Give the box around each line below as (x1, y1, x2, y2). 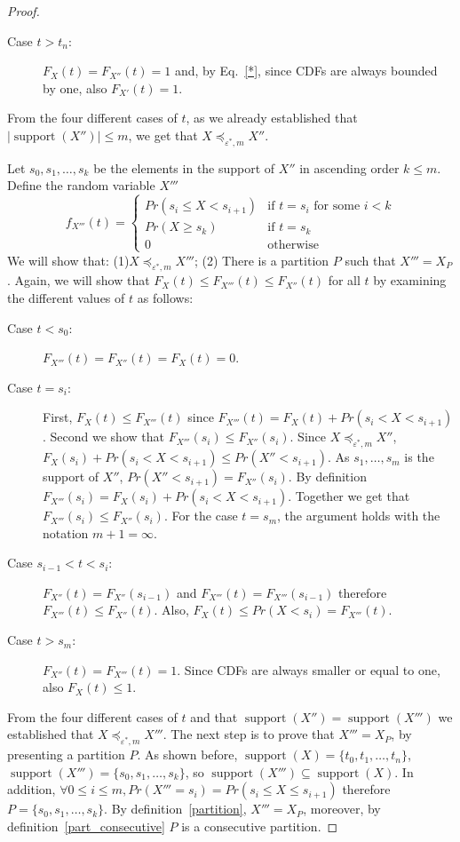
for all (328, 271, 361, 290)
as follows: (137, 288, 194, 306)
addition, (7, 780, 56, 798)
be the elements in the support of (93, 158, 275, 177)
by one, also (43, 78, 107, 97)
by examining (373, 271, 447, 290)
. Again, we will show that (7, 271, 150, 290)
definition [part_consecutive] (7, 817, 165, 836)
